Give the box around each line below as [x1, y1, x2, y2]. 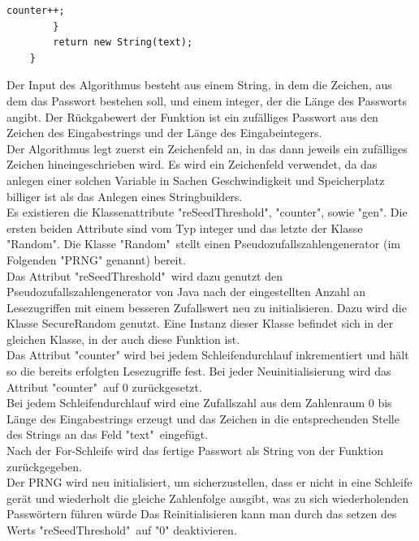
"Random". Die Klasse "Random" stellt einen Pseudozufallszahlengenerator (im [6, 235, 400, 252]
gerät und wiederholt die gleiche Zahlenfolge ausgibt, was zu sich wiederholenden [6, 489, 409, 506]
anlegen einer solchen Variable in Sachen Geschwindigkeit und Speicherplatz [6, 171, 385, 188]
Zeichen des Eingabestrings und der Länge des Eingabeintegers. [6, 124, 322, 141]
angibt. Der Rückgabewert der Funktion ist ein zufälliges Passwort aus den [6, 108, 378, 125]
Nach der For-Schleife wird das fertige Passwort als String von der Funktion [6, 442, 383, 459]
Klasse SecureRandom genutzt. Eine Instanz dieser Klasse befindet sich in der [6, 315, 394, 332]
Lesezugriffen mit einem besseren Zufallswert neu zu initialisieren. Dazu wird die [6, 298, 407, 316]
